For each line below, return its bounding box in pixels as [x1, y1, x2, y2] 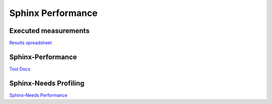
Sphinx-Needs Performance [9, 92, 67, 98]
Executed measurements [9, 26, 90, 35]
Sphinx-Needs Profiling [9, 79, 85, 87]
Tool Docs [9, 65, 30, 72]
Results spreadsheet [9, 40, 52, 46]
